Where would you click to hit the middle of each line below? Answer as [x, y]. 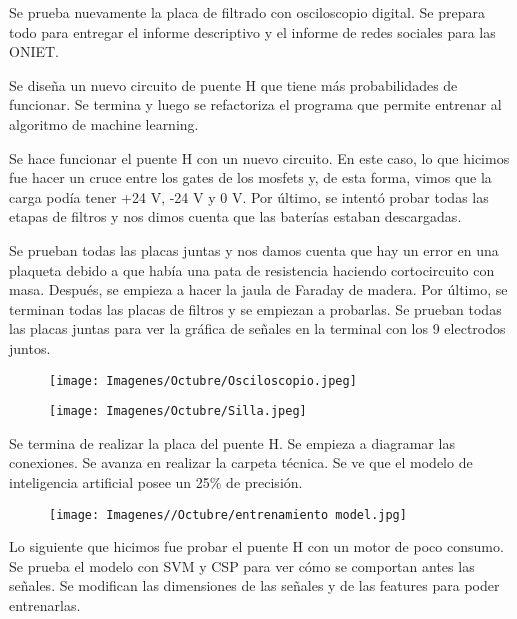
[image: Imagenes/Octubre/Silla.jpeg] [178, 411]
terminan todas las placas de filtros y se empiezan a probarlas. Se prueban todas [255, 308]
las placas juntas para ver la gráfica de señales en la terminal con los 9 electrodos [257, 328]
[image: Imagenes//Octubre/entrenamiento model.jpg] [228, 514]
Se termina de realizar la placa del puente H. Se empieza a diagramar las [232, 442]
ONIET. [34, 51]
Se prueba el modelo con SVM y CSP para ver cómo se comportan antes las [242, 565]
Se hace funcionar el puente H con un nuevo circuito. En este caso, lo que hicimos [259, 157]
